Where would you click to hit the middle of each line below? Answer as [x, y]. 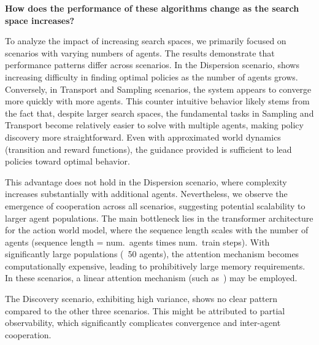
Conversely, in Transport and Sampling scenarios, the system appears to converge [158, 89]
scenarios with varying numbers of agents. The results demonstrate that [140, 52]
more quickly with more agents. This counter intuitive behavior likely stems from [157, 101]
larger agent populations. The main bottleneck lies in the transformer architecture [159, 218]
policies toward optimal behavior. [67, 161]
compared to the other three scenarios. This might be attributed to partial [145, 310]
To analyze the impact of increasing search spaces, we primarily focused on [146, 41]
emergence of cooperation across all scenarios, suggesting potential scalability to [155, 205]
